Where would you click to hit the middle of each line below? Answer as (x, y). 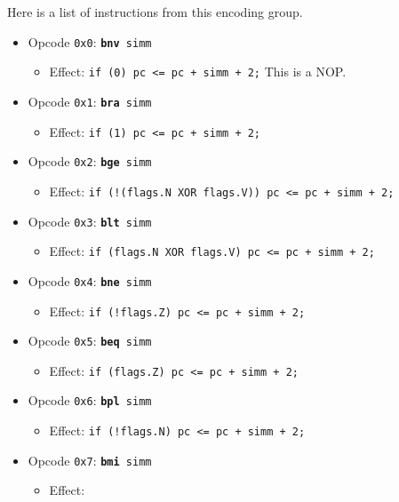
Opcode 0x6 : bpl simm (90, 400)
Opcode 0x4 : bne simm (90, 280)
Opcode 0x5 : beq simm (90, 341)
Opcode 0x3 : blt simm (90, 221)
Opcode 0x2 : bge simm (90, 161)
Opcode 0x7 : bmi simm (90, 460)
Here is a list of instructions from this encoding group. (155, 12)
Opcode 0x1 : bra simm (90, 101)
